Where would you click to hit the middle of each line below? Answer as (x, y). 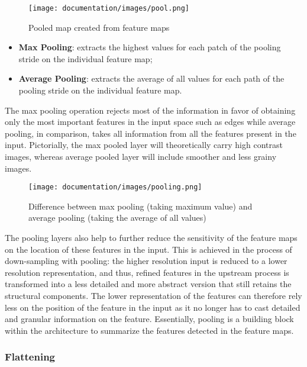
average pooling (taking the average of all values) (117, 218)
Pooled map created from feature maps (99, 27)
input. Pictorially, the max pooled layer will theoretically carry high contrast (144, 145)
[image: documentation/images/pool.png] (109, 8)
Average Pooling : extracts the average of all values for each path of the (151, 78)
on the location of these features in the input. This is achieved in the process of (148, 249)
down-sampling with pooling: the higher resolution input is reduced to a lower (146, 261)
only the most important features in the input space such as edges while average (150, 122)
